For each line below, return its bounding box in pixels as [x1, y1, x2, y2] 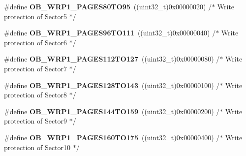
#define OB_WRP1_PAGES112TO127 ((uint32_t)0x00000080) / [4, 54, 220, 64]
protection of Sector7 [4, 63, 67, 73]
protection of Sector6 [4, 37, 67, 47]
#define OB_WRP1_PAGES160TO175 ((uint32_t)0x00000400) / [4, 132, 220, 142]
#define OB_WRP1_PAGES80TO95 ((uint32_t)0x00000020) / [4, 1, 212, 11]
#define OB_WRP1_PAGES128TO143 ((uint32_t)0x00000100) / [4, 80, 220, 90]
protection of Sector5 [4, 11, 67, 21]
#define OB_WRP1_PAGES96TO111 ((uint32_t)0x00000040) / [4, 28, 216, 38]
